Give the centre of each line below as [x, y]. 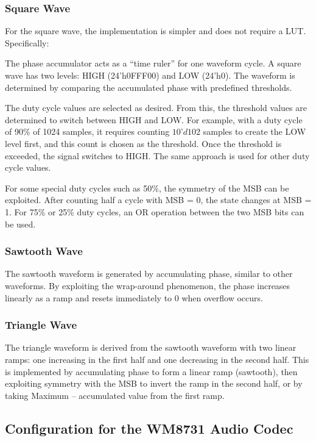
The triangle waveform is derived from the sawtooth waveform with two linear [151, 347]
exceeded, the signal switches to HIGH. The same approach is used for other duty [157, 155]
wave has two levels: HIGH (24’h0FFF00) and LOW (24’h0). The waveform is [150, 75]
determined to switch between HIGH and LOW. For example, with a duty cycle [154, 119]
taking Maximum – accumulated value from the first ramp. [115, 395]
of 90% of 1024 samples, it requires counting [87, 131]
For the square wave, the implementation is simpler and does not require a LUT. [156, 31]
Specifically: [27, 42]
